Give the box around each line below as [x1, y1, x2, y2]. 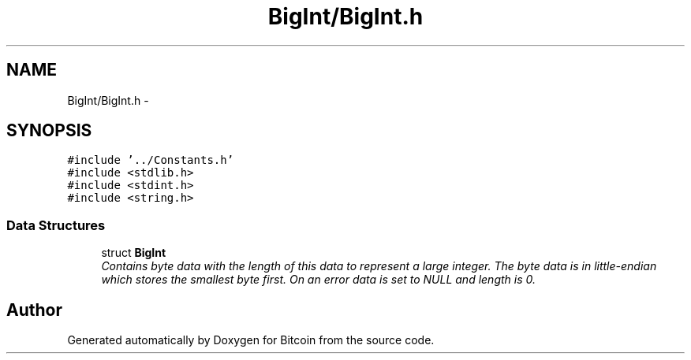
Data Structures [6, 217, 106, 233]
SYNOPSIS [6, 121, 92, 141]
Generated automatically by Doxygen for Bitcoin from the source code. [67, 333, 435, 347]
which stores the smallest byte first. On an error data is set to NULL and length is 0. [101, 273, 536, 287]
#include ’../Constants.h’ [67, 154, 234, 167]
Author [6, 299, 62, 320]
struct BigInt [101, 246, 166, 260]
